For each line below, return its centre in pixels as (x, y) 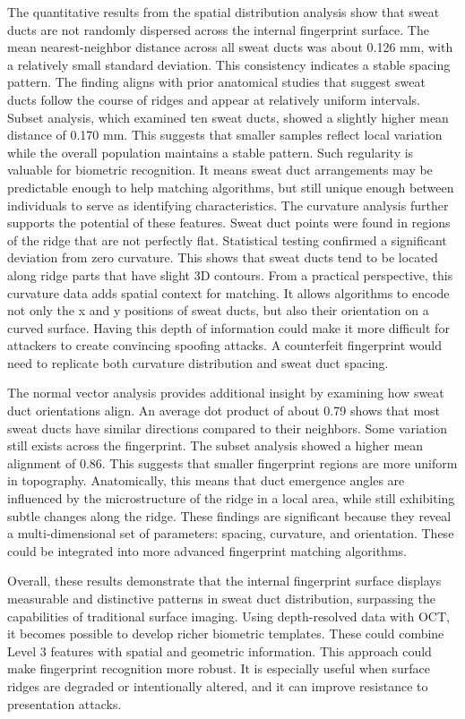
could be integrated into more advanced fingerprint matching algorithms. (207, 550)
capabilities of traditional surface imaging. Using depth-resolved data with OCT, (228, 616)
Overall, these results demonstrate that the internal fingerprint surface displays (224, 581)
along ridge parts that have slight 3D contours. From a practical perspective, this (230, 274)
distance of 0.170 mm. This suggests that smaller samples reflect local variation (225, 135)
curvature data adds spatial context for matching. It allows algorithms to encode (228, 292)
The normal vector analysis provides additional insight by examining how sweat (226, 393)
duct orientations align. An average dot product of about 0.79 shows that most (224, 411)
